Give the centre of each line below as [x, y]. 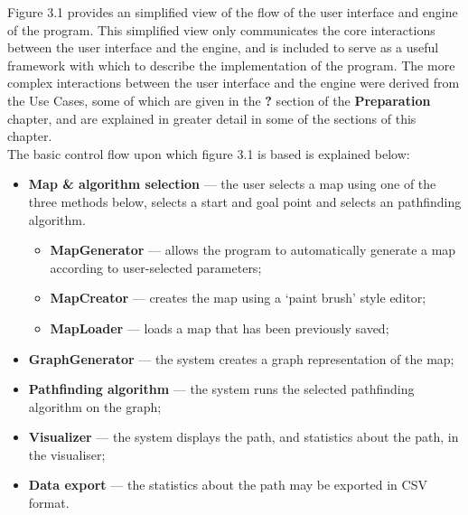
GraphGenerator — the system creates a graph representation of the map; [241, 358]
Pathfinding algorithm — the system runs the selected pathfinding [221, 389]
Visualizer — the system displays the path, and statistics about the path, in [243, 437]
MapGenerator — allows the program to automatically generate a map [253, 250]
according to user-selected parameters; [156, 267]
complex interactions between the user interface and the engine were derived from [234, 83]
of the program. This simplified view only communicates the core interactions [221, 29]
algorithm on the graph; [95, 406]
